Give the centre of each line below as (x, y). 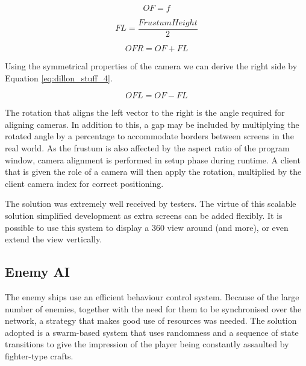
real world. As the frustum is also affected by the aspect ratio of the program (147, 148)
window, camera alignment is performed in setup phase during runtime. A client (153, 159)
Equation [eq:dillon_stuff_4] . (59, 77)
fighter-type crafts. (39, 355)
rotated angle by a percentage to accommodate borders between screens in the (149, 136)
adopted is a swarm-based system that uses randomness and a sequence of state (152, 332)
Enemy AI (38, 272)
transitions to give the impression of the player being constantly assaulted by (147, 344)
